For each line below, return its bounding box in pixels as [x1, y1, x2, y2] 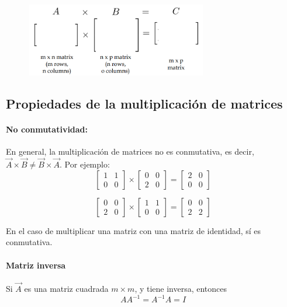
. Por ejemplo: [60, 158, 110, 170]
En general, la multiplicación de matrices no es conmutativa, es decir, [6, 145, 254, 158]
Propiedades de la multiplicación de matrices [6, 95, 283, 113]
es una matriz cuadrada [24, 282, 109, 294]
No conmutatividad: [6, 123, 88, 135]
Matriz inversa [6, 259, 66, 271]
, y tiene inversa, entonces [134, 282, 227, 294]
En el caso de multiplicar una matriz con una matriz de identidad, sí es [6, 224, 261, 236]
